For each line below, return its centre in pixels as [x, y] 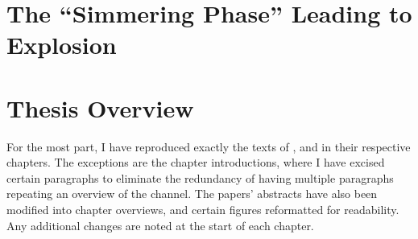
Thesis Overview [100, 107]
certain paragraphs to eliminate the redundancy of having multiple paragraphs [200, 177]
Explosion [62, 45]
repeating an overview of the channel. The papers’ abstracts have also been [192, 194]
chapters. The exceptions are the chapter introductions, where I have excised [196, 162]
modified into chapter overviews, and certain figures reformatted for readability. [203, 210]
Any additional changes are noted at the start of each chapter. [160, 225]
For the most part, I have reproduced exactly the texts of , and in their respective [209, 146]
